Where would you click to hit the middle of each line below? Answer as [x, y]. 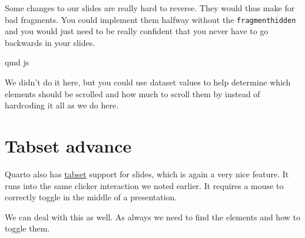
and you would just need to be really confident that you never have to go [137, 31]
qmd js [17, 62]
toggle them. [27, 228]
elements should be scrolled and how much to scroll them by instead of [132, 93]
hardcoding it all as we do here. [62, 105]
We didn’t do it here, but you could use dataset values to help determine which [148, 82]
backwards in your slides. [50, 42]
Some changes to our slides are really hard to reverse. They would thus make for [150, 8]
